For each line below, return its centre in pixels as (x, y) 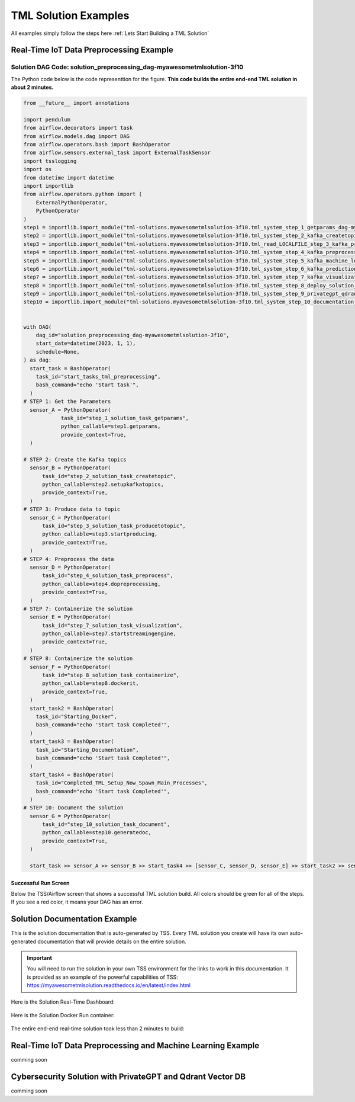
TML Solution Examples (70, 15)
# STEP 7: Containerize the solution (78, 608)
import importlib (49, 186)
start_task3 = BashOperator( (72, 741)
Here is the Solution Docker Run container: (63, 1015)
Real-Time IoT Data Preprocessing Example (92, 50)
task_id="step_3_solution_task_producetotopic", (114, 526)
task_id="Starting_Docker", (77, 716)
